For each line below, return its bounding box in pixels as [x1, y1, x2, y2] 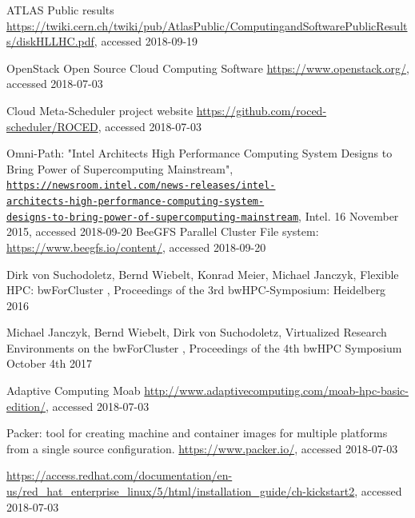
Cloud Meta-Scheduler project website [6, 102, 194, 118]
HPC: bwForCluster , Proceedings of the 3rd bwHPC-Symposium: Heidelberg [6, 281, 386, 298]
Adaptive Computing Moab [6, 382, 141, 399]
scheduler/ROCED [6, 118, 98, 134]
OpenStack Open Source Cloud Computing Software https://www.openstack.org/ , [6, 59, 409, 76]
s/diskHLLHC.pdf [6, 33, 94, 50]
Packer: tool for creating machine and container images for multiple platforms [6, 424, 388, 441]
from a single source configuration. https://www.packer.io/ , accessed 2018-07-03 [6, 440, 398, 456]
